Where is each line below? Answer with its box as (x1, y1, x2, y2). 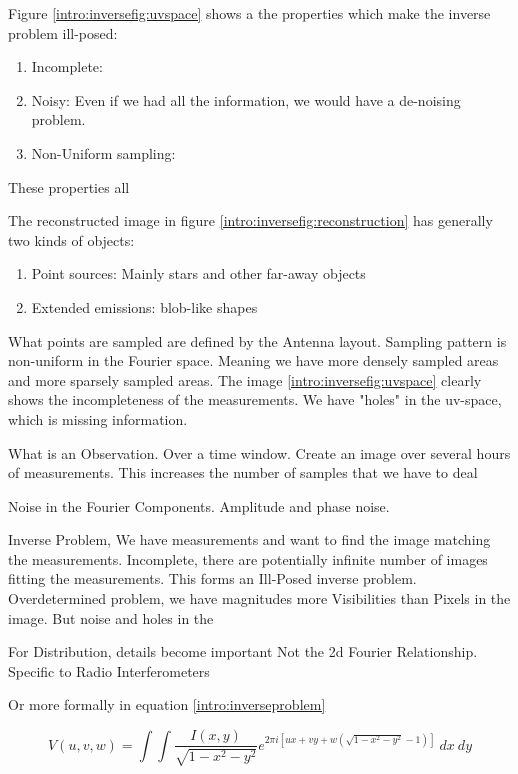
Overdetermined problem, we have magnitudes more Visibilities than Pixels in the (8, 588, 511, 609)
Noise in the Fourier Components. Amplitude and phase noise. (8, 495, 390, 516)
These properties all (8, 176, 130, 197)
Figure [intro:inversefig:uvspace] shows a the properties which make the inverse (8, 3, 491, 23)
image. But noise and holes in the (8, 607, 214, 628)
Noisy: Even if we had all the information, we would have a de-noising (31, 89, 461, 110)
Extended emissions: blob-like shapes (31, 296, 258, 317)
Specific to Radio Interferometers (8, 660, 210, 681)
